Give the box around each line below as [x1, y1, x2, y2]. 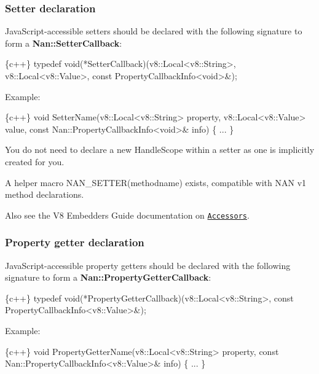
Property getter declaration [5, 235, 144, 250]
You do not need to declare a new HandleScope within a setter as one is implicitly [5, 143, 315, 156]
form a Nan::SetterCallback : [5, 36, 122, 49]
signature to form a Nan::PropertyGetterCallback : [5, 271, 211, 284]
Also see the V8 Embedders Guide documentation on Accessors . [5, 208, 250, 221]
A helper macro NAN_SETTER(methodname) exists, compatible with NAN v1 [5, 176, 307, 189]
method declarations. [5, 188, 84, 201]
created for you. [5, 155, 65, 168]
